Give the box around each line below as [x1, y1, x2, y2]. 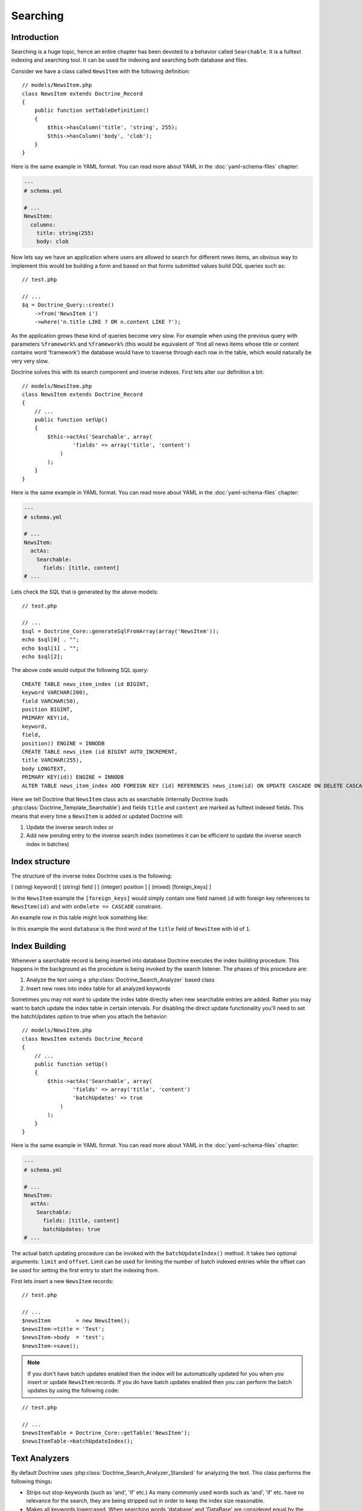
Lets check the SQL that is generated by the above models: [11, 588, 159, 595]
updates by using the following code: [27, 1387, 120, 1394]
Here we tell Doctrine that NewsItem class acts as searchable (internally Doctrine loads [11, 795, 229, 803]
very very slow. [11, 357, 49, 364]
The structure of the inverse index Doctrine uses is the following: [11, 872, 172, 879]
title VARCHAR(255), [22, 757, 83, 764]
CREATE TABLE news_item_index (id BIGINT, [22, 681, 150, 687]
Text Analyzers [11, 1454, 69, 1464]
